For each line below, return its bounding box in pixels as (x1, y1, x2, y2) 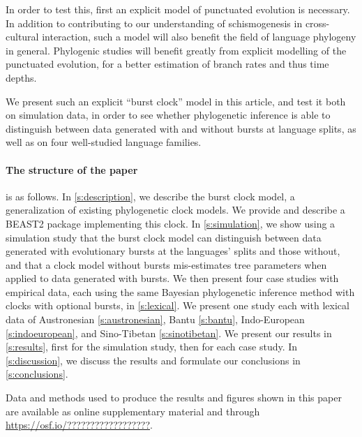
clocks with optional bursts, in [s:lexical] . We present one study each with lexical (6, 298, 349, 313)
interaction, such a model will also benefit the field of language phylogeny (42, 29, 356, 44)
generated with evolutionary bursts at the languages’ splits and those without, (6, 244, 340, 258)
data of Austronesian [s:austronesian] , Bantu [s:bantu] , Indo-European (6, 312, 305, 327)
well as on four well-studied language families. (6, 135, 202, 149)
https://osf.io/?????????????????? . (6, 417, 153, 432)
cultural (6, 29, 39, 44)
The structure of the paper (6, 162, 138, 177)
